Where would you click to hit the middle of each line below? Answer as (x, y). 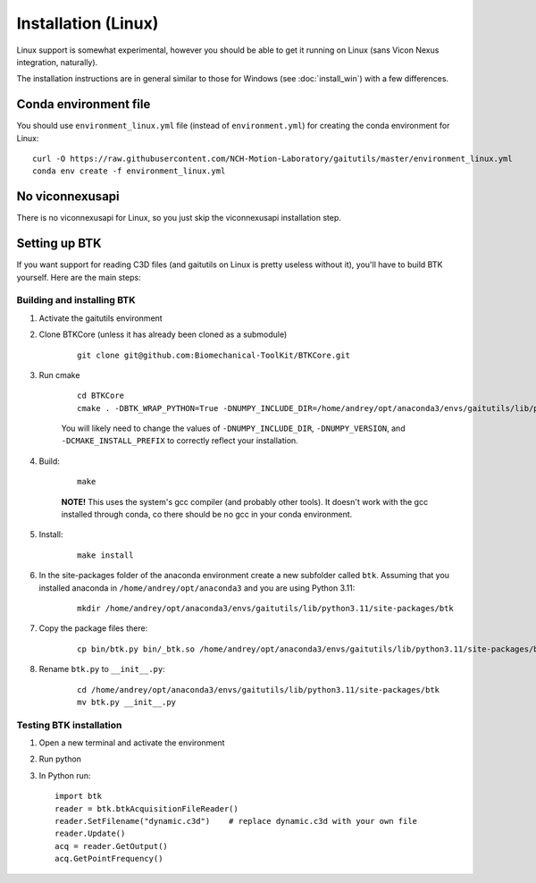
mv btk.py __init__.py (127, 702)
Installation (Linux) (88, 23)
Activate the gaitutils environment (100, 318)
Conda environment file (84, 104)
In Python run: (65, 775)
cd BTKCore (101, 396)
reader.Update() (90, 834)
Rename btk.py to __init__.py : (102, 669)
